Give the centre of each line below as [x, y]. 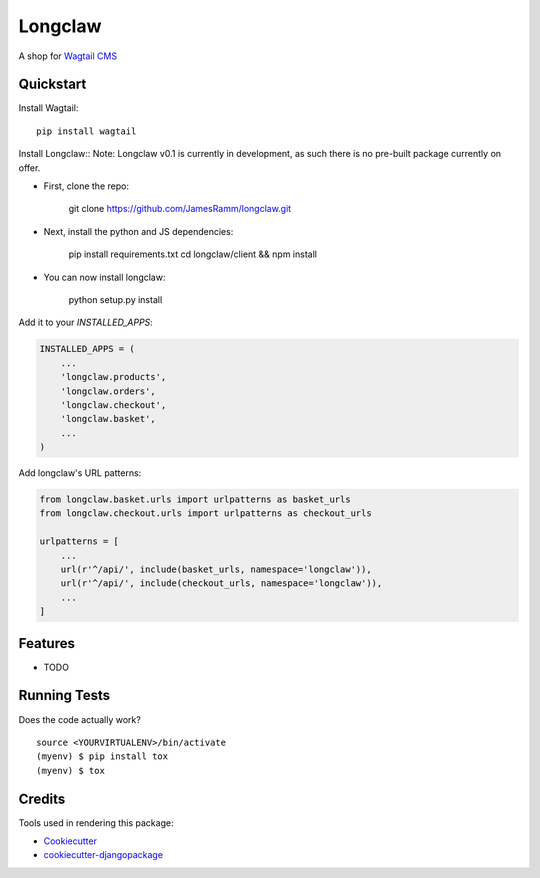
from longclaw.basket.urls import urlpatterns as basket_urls [195, 499]
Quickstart [52, 84]
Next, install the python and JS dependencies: [138, 231]
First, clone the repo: [86, 186]
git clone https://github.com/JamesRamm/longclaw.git [180, 209]
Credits [42, 798]
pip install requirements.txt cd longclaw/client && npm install [192, 254]
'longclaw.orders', [108, 391]
